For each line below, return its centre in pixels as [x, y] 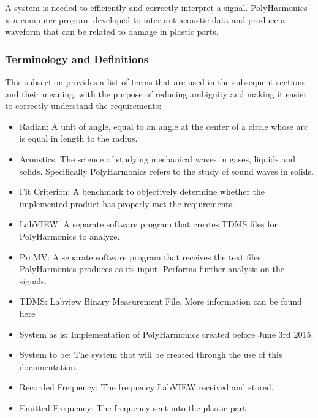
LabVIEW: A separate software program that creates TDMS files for [148, 224]
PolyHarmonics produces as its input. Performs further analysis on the [152, 269]
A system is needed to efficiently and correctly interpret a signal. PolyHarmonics [156, 7]
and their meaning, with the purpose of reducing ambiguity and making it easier [156, 93]
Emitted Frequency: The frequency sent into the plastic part [133, 407]
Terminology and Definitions [77, 59]
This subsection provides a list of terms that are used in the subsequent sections [155, 82]
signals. [33, 280]
